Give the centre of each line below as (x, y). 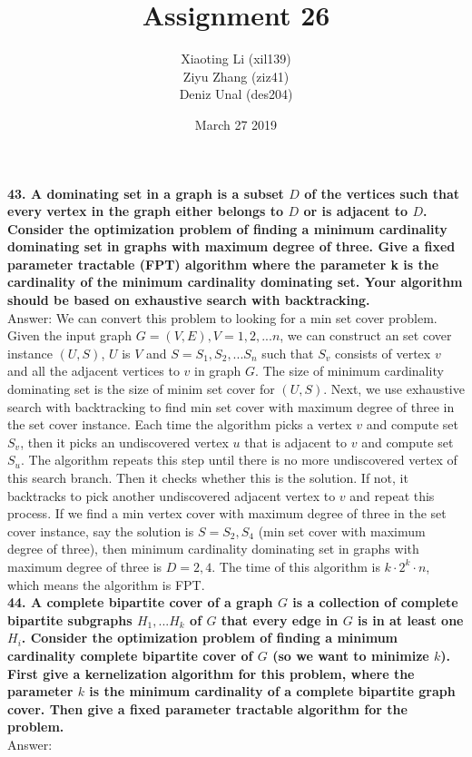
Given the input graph (70, 335)
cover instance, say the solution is (101, 531)
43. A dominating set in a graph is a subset (146, 193)
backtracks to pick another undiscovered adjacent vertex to (172, 495)
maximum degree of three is (85, 566)
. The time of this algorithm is (296, 566)
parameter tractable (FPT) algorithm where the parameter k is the (223, 264)
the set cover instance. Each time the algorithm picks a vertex (180, 424)
